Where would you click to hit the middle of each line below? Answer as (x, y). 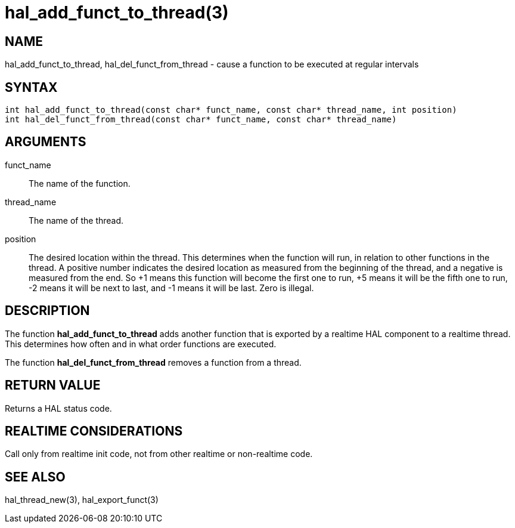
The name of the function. (80, 183)
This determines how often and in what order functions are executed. (141, 344)
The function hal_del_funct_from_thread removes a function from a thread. (153, 362)
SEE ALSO (35, 477)
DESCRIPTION (47, 311)
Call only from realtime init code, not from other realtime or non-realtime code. (159, 454)
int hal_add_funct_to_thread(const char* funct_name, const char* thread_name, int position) (231, 110)
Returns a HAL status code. (58, 408)
